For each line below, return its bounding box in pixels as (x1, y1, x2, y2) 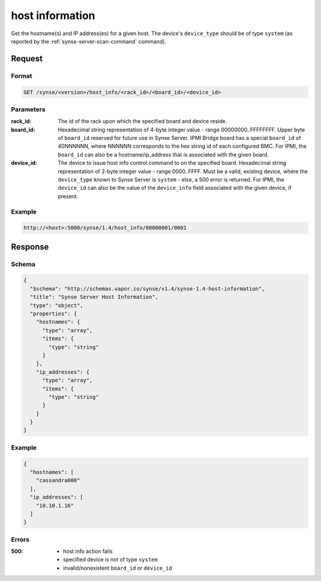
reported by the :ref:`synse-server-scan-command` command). (11, 38, 166, 45)
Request (11, 54, 43, 64)
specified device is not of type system (63, 556, 158, 563)
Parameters (11, 105, 46, 113)
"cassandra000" (36, 477, 80, 484)
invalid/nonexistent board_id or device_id (63, 564, 172, 571)
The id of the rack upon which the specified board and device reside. (58, 118, 227, 125)
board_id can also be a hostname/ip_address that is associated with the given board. (58, 151, 269, 158)
